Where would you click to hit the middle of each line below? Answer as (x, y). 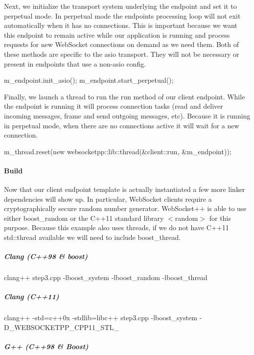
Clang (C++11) (32, 296)
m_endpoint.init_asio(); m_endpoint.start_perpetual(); (89, 80)
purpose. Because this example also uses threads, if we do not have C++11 (116, 227)
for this (220, 218)
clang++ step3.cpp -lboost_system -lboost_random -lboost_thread (106, 277)
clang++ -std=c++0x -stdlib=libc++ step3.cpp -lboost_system (101, 318)
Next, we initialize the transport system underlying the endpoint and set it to (120, 6)
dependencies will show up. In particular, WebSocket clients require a (108, 199)
